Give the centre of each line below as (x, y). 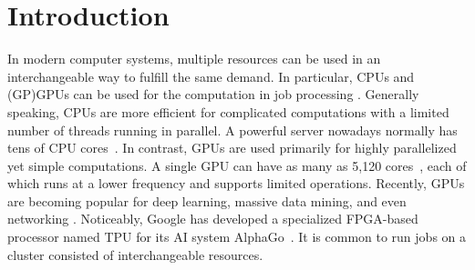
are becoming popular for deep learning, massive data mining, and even (207, 200)
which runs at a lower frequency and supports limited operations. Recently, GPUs (236, 183)
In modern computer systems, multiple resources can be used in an (194, 59)
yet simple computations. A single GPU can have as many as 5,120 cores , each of (237, 165)
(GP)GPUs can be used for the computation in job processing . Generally (213, 94)
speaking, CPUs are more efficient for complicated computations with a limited (228, 111)
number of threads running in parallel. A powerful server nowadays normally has (232, 130)
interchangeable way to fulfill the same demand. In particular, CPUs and (211, 76)
